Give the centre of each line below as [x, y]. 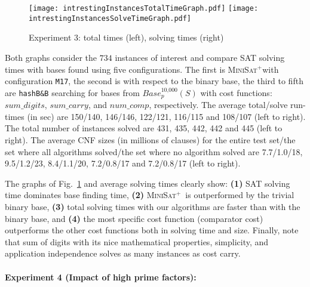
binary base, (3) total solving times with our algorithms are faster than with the [153, 206]
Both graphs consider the [51, 57]
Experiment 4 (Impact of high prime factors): [101, 277]
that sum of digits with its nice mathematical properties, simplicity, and [137, 241]
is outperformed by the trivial [240, 195]
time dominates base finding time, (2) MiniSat [90, 195]
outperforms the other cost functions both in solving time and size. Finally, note [152, 230]
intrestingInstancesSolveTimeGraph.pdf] [110, 18]
